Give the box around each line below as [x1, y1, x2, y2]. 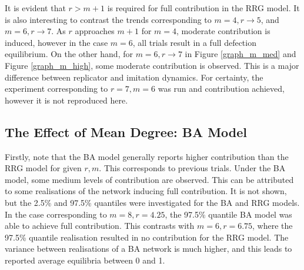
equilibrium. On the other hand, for [5, 48, 133, 60]
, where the [252, 219, 293, 232]
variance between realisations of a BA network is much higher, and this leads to [5, 242, 292, 255]
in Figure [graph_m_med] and [185, 48, 296, 60]
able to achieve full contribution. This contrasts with [5, 219, 195, 232]
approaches [75, 25, 115, 37]
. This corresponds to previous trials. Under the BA [99, 162, 286, 174]
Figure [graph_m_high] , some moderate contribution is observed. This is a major [5, 59, 299, 71]
